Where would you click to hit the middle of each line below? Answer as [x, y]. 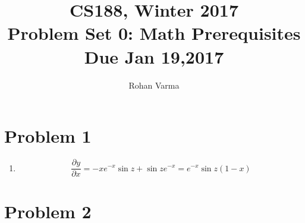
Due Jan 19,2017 [154, 56]
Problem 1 [48, 136]
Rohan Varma [154, 85]
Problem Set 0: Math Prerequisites [154, 33]
